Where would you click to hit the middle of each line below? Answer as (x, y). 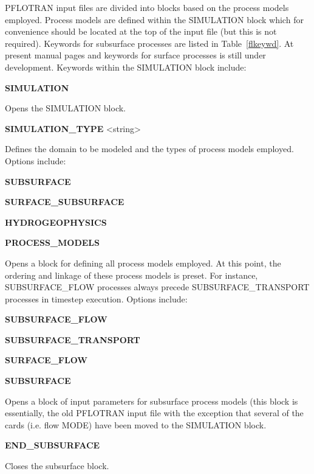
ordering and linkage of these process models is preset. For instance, (131, 275)
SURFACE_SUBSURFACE (65, 202)
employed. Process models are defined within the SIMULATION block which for (154, 19)
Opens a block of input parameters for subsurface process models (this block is (152, 401)
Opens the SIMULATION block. (66, 108)
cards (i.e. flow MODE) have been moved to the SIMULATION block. (136, 424)
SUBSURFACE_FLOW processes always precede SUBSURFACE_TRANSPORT (157, 287)
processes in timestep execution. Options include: (96, 298)
